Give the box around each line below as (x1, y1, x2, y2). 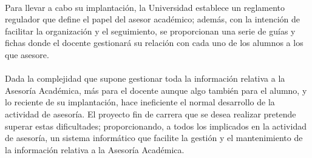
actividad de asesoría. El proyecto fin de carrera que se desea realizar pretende (5, 107, 296, 120)
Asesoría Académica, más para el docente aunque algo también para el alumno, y (5, 84, 307, 96)
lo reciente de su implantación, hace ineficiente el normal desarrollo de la (5, 96, 275, 108)
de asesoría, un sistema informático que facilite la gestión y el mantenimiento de (5, 131, 303, 144)
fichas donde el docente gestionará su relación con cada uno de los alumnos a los (5, 36, 304, 49)
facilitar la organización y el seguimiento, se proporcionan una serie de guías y (5, 24, 296, 37)
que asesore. (5, 48, 49, 61)
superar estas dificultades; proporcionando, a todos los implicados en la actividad (5, 119, 307, 132)
